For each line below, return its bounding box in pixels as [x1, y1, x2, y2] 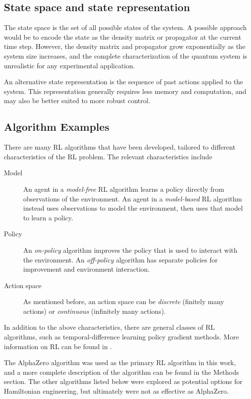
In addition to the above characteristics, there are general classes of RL [4, 322, 215, 332]
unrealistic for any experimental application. [4, 60, 135, 70]
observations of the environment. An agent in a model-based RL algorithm [23, 193, 242, 203]
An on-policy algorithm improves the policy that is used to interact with [23, 245, 237, 255]
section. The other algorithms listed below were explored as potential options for [4, 376, 243, 386]
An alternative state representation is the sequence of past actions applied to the [4, 77, 243, 87]
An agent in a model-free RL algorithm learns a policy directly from [23, 184, 224, 194]
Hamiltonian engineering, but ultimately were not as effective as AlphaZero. [4, 386, 229, 396]
